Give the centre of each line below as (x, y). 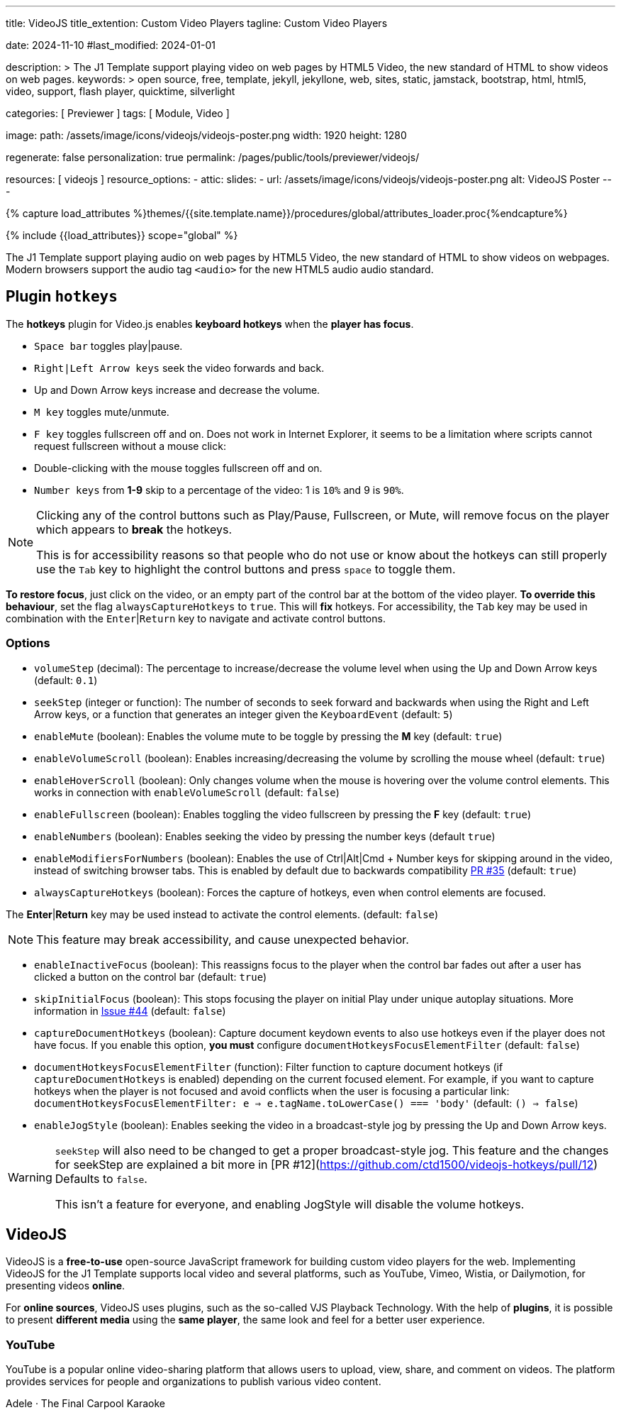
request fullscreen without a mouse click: (130, 446)
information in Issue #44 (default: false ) (130, 1011)
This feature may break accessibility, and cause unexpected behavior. (223, 939)
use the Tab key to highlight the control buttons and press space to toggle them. (246, 569)
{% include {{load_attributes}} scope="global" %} (122, 235)
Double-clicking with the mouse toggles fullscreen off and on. (178, 468)
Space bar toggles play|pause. (108, 346)
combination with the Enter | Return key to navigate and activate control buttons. (196, 618)
